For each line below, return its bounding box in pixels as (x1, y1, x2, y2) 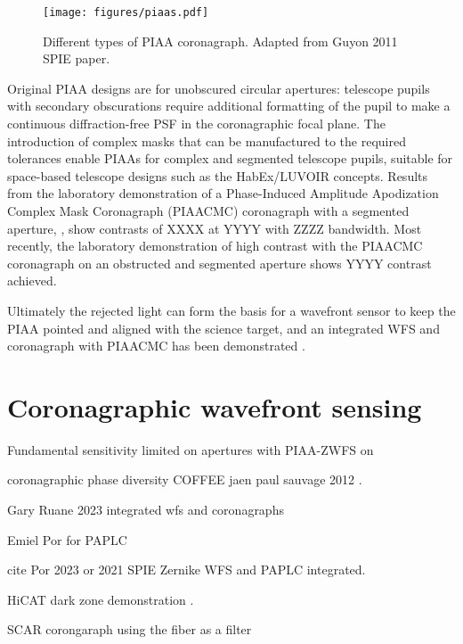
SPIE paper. (43, 49, 110, 68)
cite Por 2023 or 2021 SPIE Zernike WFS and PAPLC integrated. (7, 560, 366, 579)
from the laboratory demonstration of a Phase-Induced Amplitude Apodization (7, 184, 439, 202)
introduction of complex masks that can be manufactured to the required (7, 131, 406, 150)
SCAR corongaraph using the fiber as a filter (7, 620, 252, 639)
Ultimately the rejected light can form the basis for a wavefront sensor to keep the (7, 301, 456, 319)
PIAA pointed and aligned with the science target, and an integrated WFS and (7, 318, 440, 337)
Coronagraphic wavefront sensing (7, 388, 422, 425)
